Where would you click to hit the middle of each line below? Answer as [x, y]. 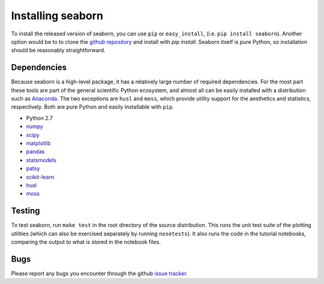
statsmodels [41, 160]
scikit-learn [40, 177]
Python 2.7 [40, 118]
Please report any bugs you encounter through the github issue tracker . [100, 273]
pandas [35, 152]
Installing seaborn [57, 16]
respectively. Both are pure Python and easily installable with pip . [92, 107]
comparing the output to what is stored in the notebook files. [86, 242]
